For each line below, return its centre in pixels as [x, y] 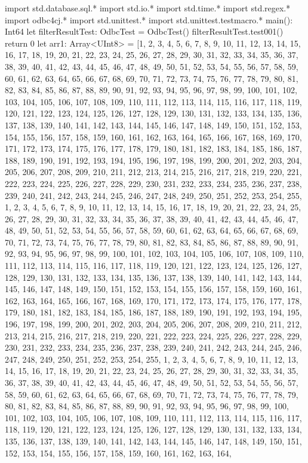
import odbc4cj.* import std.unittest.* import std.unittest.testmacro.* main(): [149, 19]
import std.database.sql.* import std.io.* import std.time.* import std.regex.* [148, 8]
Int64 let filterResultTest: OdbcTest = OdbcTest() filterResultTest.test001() [144, 31]
